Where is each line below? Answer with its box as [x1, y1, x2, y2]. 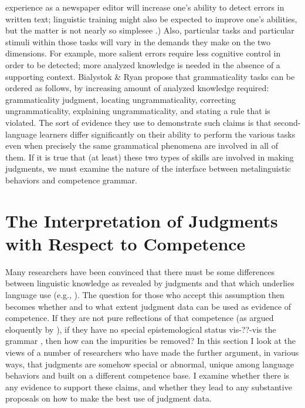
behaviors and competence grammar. [5, 173, 137, 186]
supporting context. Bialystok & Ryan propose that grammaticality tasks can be [5, 70, 295, 82]
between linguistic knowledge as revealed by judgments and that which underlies [5, 277, 294, 289]
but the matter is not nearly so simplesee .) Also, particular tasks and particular [5, 24, 294, 36]
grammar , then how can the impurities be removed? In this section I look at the [5, 335, 296, 347]
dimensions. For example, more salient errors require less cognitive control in [5, 47, 281, 59]
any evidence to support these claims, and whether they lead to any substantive [5, 380, 292, 393]
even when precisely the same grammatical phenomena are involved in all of [5, 139, 278, 152]
